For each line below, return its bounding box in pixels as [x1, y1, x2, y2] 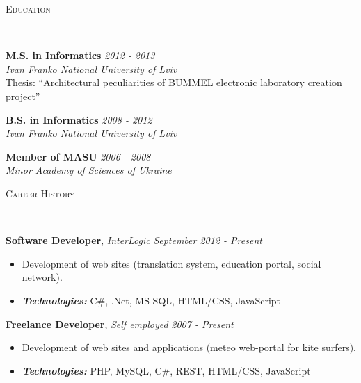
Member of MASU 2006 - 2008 [6, 149, 151, 163]
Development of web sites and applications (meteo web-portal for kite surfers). [22, 340, 357, 355]
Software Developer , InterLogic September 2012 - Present [6, 233, 262, 247]
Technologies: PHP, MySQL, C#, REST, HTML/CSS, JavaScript [22, 363, 311, 377]
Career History [6, 186, 75, 200]
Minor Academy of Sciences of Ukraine [6, 163, 172, 177]
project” [6, 88, 40, 103]
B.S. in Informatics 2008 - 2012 [6, 112, 152, 127]
